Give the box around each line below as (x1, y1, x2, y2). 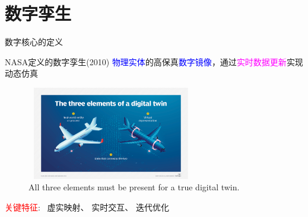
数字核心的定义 (5, 36, 63, 48)
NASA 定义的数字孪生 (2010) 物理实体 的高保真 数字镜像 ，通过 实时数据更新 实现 (5, 55, 303, 68)
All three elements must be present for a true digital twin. (28, 181, 240, 193)
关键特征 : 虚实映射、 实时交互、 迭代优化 (5, 200, 169, 213)
